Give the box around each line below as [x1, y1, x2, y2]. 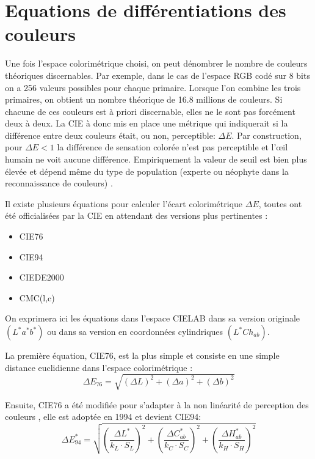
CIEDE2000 [19, 271, 64, 284]
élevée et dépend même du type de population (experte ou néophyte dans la [5, 164, 289, 177]
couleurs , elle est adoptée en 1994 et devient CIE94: [5, 410, 201, 423]
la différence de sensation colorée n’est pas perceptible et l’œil [57, 141, 288, 153]
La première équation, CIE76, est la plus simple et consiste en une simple [5, 349, 280, 361]
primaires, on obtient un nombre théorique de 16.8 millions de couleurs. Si [5, 93, 283, 106]
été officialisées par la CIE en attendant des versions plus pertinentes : [5, 209, 268, 222]
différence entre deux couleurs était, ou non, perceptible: [5, 128, 215, 141]
